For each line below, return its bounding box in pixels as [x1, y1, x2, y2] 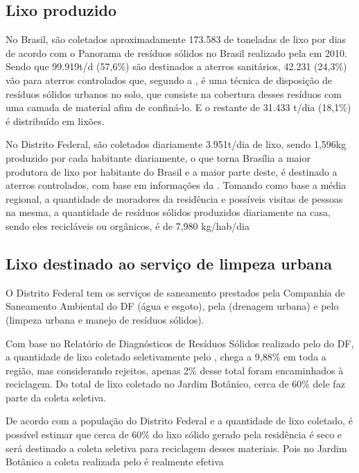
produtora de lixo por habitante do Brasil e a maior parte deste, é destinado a [6, 164, 338, 179]
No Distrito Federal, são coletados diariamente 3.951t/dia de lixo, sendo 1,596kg [6, 137, 347, 151]
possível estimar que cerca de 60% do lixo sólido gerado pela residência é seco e [6, 427, 342, 442]
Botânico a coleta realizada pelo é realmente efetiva [6, 454, 224, 469]
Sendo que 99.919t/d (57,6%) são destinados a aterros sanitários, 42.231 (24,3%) [6, 59, 347, 74]
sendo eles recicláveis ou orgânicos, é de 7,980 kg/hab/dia [6, 218, 249, 233]
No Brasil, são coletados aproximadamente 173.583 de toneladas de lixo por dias [6, 32, 347, 47]
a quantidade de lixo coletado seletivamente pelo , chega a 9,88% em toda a [6, 349, 326, 364]
